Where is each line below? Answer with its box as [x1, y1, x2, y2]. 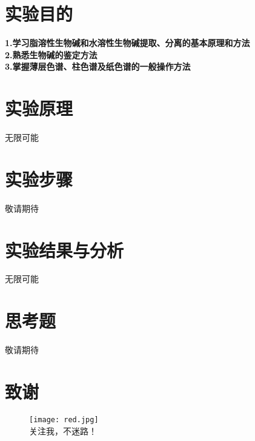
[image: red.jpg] [29, 415, 99, 424]
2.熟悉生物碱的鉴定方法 [5, 48, 98, 61]
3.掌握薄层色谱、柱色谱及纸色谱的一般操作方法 [5, 60, 191, 73]
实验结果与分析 [5, 237, 124, 262]
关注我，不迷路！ [29, 424, 97, 437]
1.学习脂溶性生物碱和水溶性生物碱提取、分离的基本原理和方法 [5, 36, 250, 49]
